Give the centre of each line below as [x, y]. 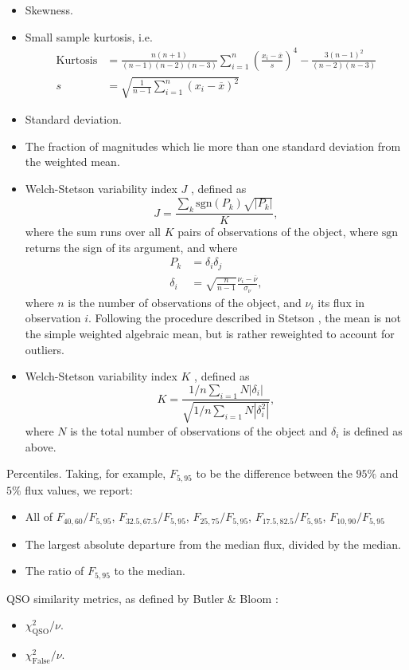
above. [41, 446]
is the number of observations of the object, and [185, 302]
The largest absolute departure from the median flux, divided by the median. [213, 544]
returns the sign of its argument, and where [131, 247]
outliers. [45, 349]
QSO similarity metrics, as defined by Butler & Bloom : [142, 598]
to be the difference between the [274, 473]
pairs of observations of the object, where [278, 232]
